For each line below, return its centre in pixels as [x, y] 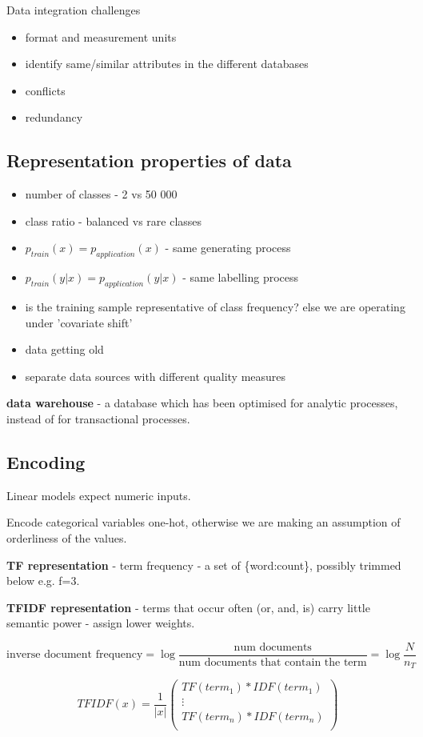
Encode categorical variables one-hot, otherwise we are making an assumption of [204, 522]
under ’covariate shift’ [79, 322]
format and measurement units [101, 36]
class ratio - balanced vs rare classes [114, 220]
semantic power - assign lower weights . [101, 623]
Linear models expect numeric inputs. [99, 495]
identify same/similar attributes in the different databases [167, 64]
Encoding [46, 461]
